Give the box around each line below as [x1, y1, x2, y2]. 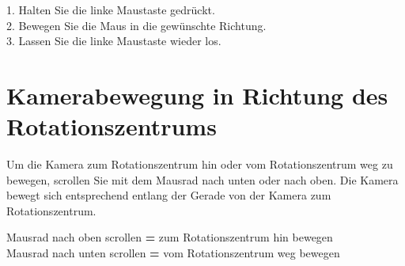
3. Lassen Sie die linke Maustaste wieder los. [6, 32, 221, 49]
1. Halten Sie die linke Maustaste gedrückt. [6, 2, 215, 17]
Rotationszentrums [6, 110, 217, 142]
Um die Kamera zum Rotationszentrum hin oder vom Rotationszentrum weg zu [6, 156, 393, 173]
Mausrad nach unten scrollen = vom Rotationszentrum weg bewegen [6, 245, 340, 261]
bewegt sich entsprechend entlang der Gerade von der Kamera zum [6, 187, 331, 203]
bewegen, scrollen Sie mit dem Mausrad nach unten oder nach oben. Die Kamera [6, 171, 399, 188]
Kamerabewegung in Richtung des [6, 78, 388, 111]
